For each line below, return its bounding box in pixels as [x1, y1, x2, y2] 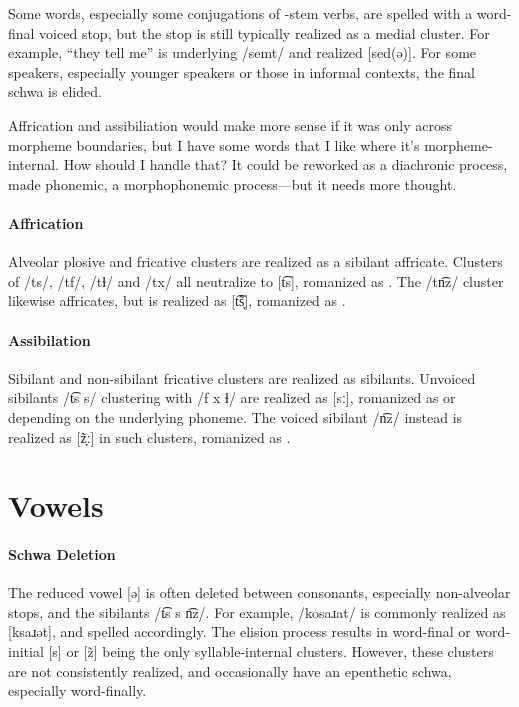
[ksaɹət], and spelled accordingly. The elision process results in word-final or [8, 621, 471, 642]
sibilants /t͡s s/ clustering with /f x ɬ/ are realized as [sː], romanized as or [8, 387, 456, 408]
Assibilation [8, 329, 91, 350]
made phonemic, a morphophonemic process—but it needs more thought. [8, 173, 457, 194]
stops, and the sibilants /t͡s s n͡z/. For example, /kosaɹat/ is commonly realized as [8, 601, 506, 622]
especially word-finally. [8, 680, 147, 701]
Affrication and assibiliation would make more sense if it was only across [8, 114, 452, 135]
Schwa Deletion [8, 544, 116, 565]
